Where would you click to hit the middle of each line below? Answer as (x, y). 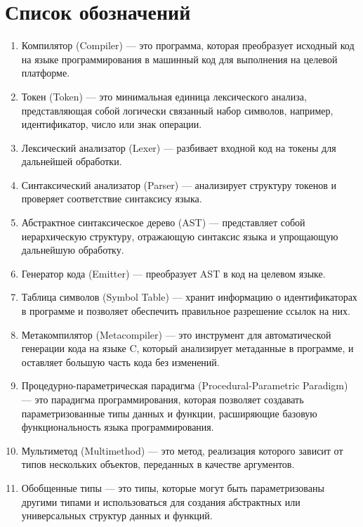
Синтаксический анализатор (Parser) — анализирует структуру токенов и (179, 184)
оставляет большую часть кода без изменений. (120, 362)
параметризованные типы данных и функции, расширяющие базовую (169, 413)
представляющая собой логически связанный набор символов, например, (177, 110)
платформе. (46, 73)
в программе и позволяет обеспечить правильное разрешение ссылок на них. (186, 311)
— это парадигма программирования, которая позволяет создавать (163, 399)
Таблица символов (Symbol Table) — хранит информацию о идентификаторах (189, 297)
